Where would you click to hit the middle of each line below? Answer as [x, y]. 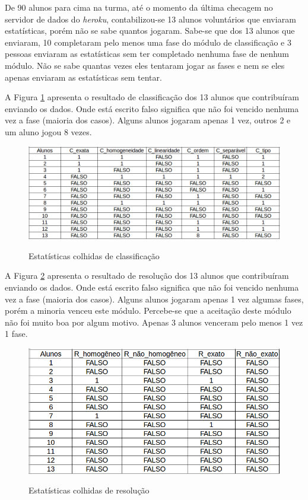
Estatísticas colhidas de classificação [94, 255]
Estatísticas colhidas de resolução [89, 490]
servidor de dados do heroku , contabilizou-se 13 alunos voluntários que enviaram [150, 19]
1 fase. [16, 334]
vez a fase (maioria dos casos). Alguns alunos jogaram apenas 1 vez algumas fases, [154, 299]
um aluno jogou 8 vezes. [48, 131]
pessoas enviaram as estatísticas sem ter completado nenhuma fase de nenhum [147, 54]
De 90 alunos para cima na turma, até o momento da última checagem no [139, 7]
